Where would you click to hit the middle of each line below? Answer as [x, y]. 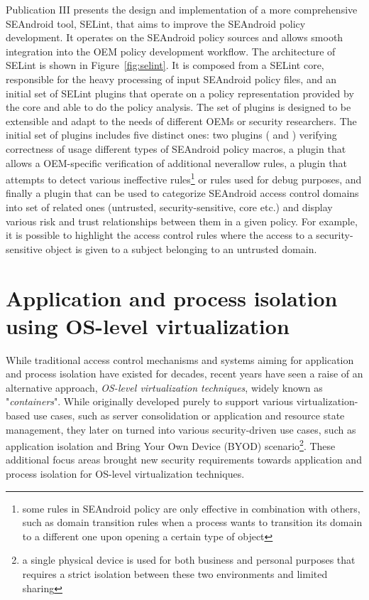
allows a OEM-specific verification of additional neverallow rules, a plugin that [176, 162]
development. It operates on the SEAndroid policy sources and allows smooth [175, 37]
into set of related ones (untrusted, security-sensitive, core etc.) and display [169, 207]
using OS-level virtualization [148, 325]
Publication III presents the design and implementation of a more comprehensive [182, 9]
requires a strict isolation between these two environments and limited [175, 574]
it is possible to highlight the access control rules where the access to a [159, 235]
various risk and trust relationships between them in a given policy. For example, [182, 221]
